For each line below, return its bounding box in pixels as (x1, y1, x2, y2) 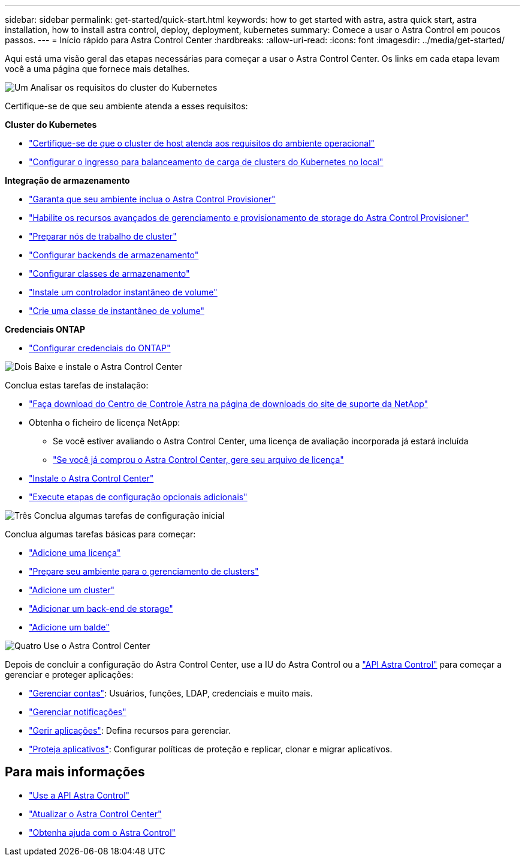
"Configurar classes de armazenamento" (29, 268, 190, 279)
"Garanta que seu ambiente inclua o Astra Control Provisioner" (29, 194, 276, 204)
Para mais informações (5, 764, 145, 780)
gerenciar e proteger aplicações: (5, 669, 134, 680)
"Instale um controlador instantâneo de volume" (29, 287, 218, 297)
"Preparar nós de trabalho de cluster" (29, 231, 177, 241)
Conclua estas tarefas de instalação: (5, 380, 149, 390)
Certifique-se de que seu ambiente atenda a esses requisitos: (5, 101, 248, 111)
